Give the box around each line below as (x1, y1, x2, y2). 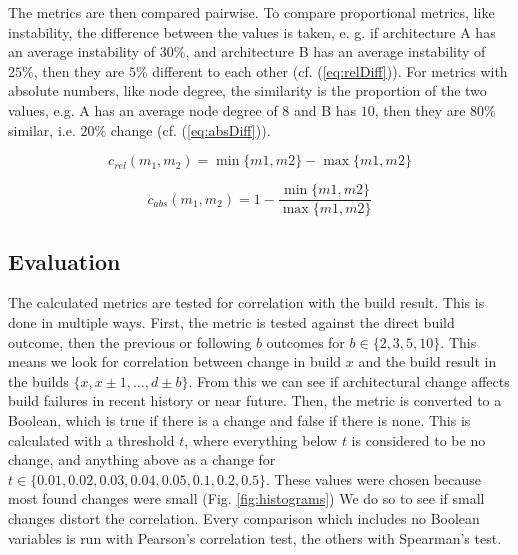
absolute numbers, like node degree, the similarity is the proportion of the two (8, 80, 487, 101)
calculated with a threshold (8, 429, 175, 450)
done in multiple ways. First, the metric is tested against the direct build (8, 312, 455, 333)
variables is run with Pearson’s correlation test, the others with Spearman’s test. (8, 527, 502, 548)
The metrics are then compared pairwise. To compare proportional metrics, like (8, 2, 495, 22)
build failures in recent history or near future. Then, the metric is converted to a (8, 390, 502, 411)
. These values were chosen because (266, 468, 481, 489)
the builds (8, 370, 69, 391)
